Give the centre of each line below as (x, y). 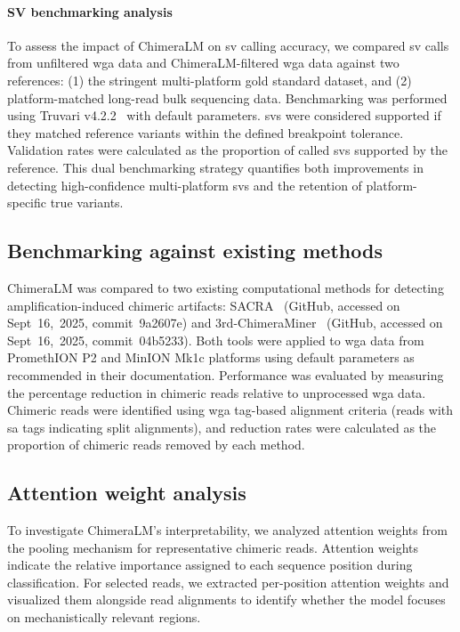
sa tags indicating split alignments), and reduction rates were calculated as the (222, 427)
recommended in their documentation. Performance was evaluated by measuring (226, 374)
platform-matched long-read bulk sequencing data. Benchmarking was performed (227, 97)
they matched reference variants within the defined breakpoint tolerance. (206, 132)
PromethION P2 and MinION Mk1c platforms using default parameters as (211, 357)
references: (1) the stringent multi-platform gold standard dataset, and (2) (210, 80)
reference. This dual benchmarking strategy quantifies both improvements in (215, 167)
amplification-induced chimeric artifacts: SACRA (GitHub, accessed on (204, 305)
